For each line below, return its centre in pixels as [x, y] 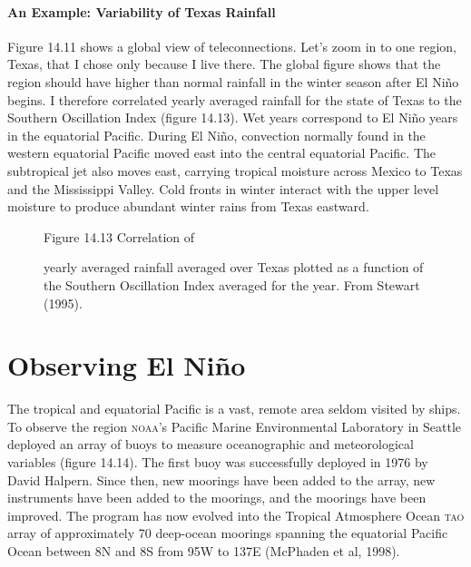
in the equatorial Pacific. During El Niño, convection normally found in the [216, 135]
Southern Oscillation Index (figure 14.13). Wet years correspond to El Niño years [233, 117]
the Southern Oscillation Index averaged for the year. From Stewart [232, 284]
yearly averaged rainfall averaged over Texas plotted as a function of [234, 267]
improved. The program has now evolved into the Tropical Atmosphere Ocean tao [236, 515]
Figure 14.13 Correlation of [119, 236]
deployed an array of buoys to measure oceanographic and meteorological [211, 444]
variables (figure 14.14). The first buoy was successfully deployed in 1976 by [218, 462]
